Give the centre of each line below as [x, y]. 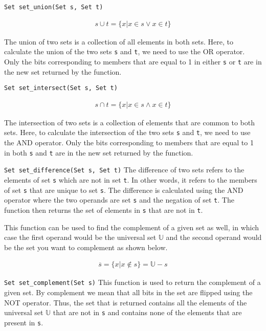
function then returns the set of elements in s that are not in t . [104, 210]
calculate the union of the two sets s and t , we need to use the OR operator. [125, 51]
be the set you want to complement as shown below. [86, 247]
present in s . [24, 322]
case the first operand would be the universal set [80, 237]
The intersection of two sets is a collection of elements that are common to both [129, 122]
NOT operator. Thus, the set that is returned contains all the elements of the [126, 302]
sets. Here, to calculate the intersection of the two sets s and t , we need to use [127, 132]
